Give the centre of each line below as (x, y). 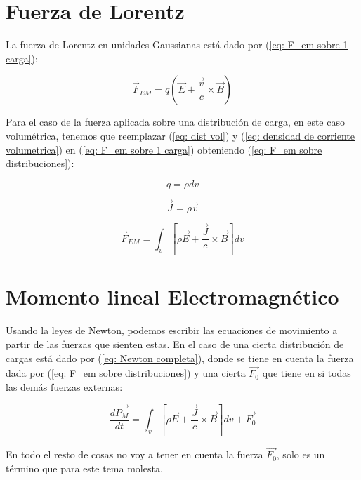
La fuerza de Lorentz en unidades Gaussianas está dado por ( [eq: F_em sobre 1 (177, 45)
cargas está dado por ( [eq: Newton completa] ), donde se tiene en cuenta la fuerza (180, 358)
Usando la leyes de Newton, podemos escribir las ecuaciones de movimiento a (172, 330)
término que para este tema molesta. (84, 468)
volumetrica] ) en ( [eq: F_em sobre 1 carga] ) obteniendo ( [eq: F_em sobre (164, 149)
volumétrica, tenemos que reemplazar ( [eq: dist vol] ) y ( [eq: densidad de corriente (180, 135)
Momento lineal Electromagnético (172, 296)
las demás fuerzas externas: (64, 387)
